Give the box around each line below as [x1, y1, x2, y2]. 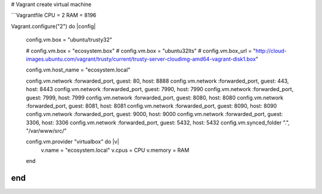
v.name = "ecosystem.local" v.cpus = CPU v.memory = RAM [41, 146, 190, 154]
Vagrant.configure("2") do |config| [11, 23, 96, 30]
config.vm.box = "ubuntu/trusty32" [26, 36, 113, 43]
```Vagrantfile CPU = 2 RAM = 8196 [11, 12, 97, 19]
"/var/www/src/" [26, 127, 67, 134]
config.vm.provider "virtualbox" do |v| [26, 138, 119, 145]
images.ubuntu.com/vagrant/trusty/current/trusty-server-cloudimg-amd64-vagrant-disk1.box [26, 55, 256, 62]
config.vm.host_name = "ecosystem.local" [26, 66, 131, 74]
